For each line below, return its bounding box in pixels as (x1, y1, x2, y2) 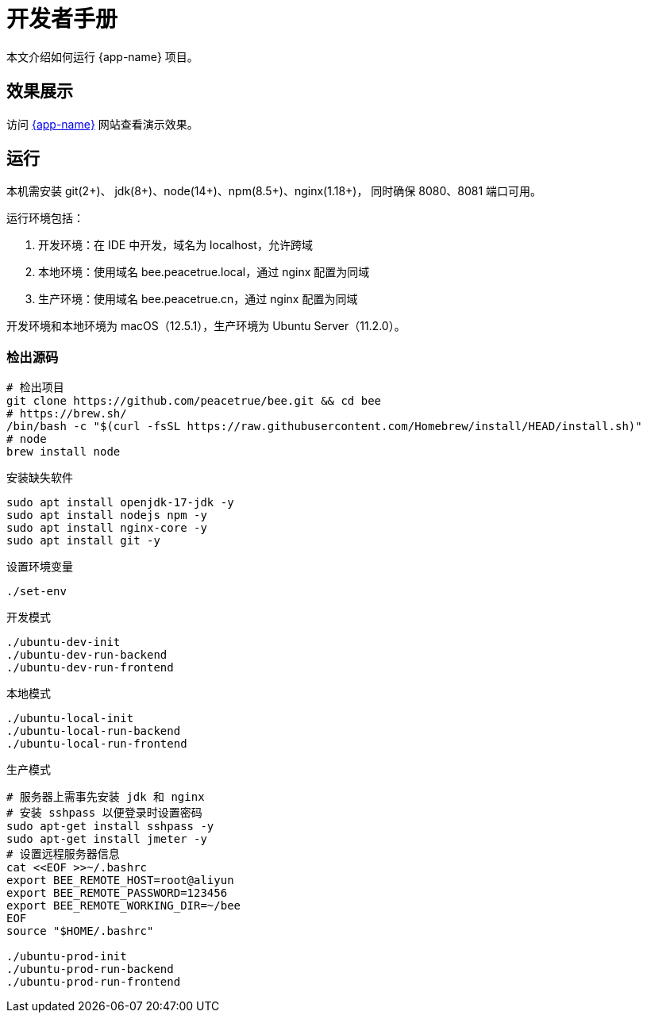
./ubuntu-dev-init (6, 636, 121, 649)
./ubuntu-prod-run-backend (6, 963, 174, 976)
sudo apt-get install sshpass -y (6, 820, 214, 833)
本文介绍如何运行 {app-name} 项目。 (6, 49, 198, 63)
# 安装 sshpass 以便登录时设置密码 (6, 806, 202, 820)
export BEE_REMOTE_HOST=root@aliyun (6, 874, 234, 887)
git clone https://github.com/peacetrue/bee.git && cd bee (6, 394, 382, 408)
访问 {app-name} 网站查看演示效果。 (6, 117, 198, 131)
